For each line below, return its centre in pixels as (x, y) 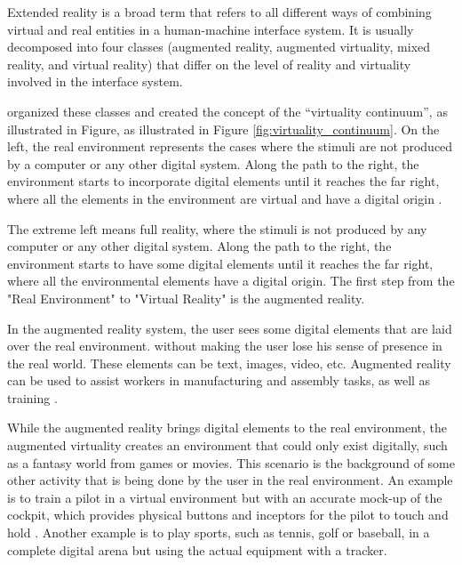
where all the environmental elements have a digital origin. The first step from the (231, 281)
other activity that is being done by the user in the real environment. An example (230, 480)
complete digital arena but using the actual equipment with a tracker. (197, 549)
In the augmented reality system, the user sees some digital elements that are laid (230, 328)
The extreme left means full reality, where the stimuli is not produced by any (217, 228)
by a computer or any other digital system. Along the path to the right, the (213, 163)
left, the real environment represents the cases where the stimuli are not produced (230, 146)
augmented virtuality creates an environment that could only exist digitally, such (227, 445)
